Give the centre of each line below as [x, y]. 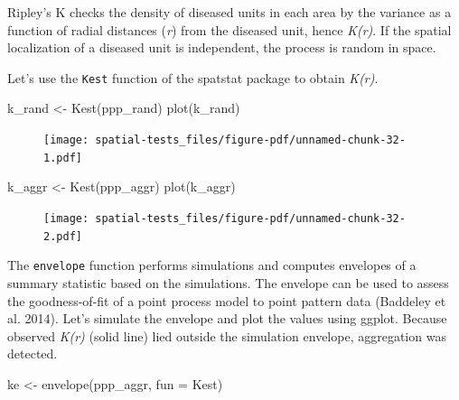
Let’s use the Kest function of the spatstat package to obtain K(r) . [193, 77]
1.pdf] [63, 158]
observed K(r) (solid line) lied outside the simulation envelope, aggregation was [227, 335]
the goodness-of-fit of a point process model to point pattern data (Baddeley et [227, 300]
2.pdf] [63, 236]
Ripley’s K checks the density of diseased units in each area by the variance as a [229, 12]
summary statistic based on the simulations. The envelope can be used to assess [228, 282]
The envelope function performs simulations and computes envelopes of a [212, 265]
